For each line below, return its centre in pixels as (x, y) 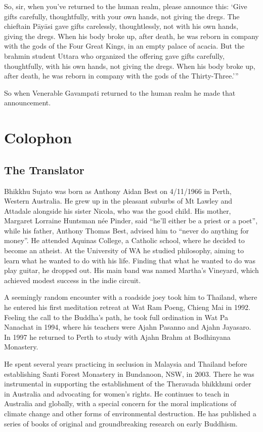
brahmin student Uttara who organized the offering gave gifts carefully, (114, 55)
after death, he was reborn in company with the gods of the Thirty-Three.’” (121, 76)
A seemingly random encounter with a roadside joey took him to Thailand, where (131, 297)
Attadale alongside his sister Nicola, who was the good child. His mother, (118, 210)
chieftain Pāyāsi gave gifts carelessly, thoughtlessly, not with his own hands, (121, 26)
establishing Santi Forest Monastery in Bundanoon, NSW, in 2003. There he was (129, 374)
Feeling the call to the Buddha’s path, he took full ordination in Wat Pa (116, 317)
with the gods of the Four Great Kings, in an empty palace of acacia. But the (124, 46)
